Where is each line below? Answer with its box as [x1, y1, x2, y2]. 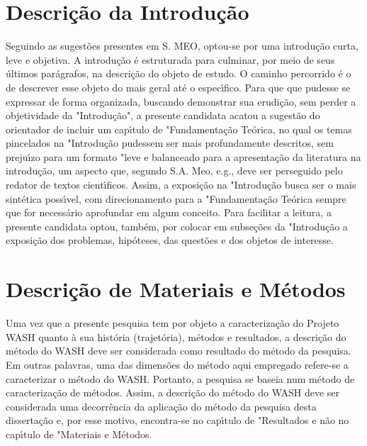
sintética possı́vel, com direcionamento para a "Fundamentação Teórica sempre [6, 191, 346, 206]
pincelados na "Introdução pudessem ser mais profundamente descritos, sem [6, 135, 334, 150]
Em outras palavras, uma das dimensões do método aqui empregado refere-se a [6, 357, 349, 372]
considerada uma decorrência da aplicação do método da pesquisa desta [6, 398, 317, 413]
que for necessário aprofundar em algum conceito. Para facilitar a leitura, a [6, 205, 332, 220]
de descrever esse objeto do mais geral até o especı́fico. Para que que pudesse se [6, 79, 351, 94]
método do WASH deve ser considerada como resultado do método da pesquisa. [6, 343, 351, 358]
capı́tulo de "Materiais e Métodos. [6, 426, 152, 441]
